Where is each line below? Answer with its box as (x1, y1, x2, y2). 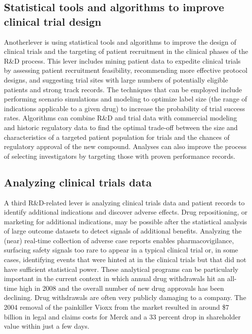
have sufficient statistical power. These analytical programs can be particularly (4, 264, 239, 274)
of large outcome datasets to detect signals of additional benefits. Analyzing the (4, 226, 242, 236)
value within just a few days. (4, 321, 90, 331)
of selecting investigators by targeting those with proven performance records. (4, 150, 235, 161)
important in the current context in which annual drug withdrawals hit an (4, 273, 225, 284)
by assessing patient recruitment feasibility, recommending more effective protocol (4, 65, 248, 75)
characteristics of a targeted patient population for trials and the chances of (4, 132, 230, 142)
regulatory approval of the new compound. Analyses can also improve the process (4, 141, 247, 151)
